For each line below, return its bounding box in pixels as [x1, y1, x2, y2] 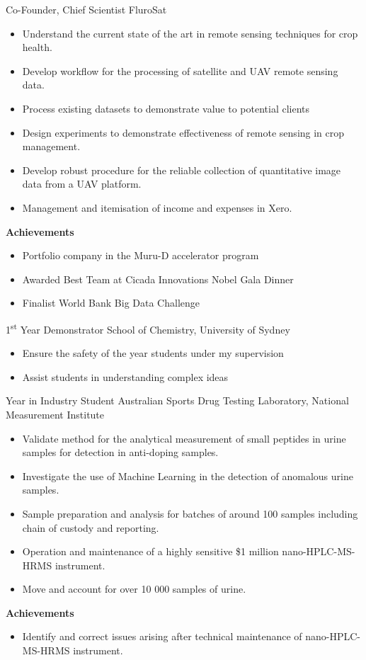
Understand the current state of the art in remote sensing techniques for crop [22, 25, 358, 40]
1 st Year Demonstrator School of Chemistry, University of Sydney [6, 319, 290, 336]
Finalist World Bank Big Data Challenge [22, 295, 200, 310]
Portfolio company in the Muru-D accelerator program [22, 248, 259, 263]
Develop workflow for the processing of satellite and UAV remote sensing [22, 63, 338, 78]
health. [22, 40, 52, 55]
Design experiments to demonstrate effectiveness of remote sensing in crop [22, 125, 345, 140]
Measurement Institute [6, 406, 105, 421]
